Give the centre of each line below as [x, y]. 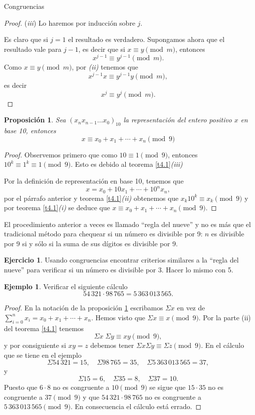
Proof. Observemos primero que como [61, 154]
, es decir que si [102, 49]
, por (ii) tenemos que [105, 67]
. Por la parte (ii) [225, 317]
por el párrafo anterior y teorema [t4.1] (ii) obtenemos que [91, 198]
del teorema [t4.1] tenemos [44, 328]
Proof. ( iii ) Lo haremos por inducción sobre [70, 22]
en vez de [191, 308]
